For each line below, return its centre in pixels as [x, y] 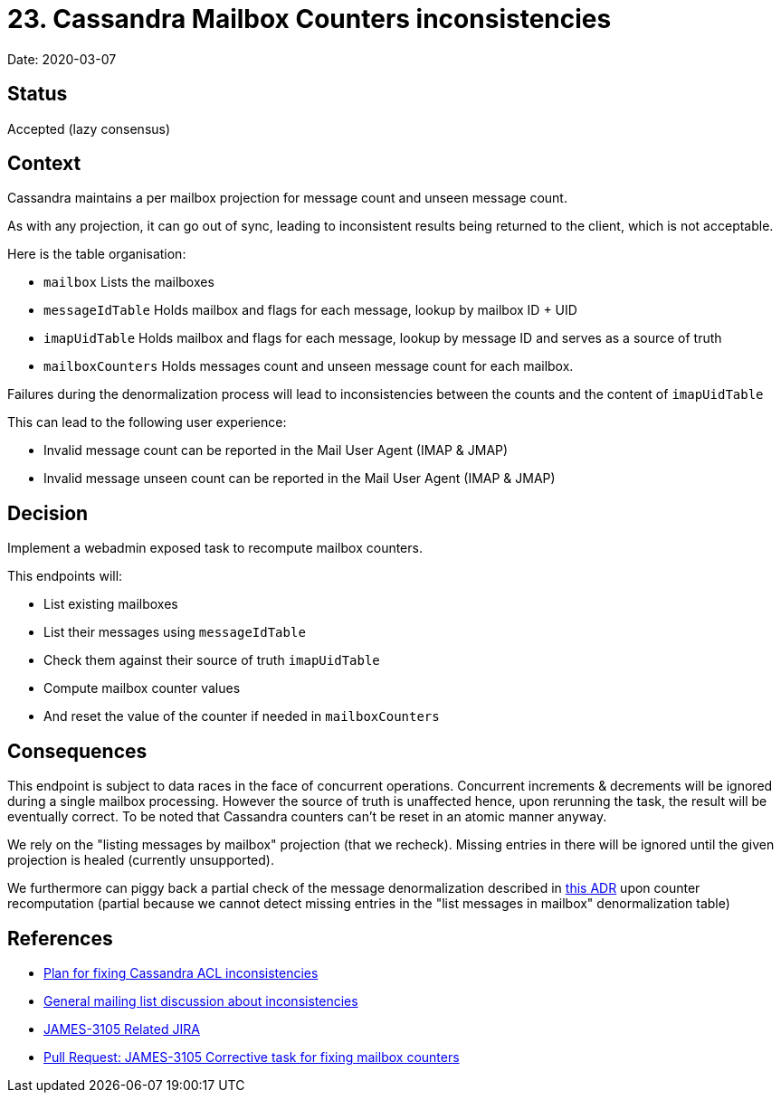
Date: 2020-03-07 [62, 59]
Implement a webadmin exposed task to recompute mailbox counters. [215, 548]
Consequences [77, 751]
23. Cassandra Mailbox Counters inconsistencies [310, 19]
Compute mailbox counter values [142, 688]
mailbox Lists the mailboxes [129, 282]
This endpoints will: [65, 576]
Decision [48, 513]
